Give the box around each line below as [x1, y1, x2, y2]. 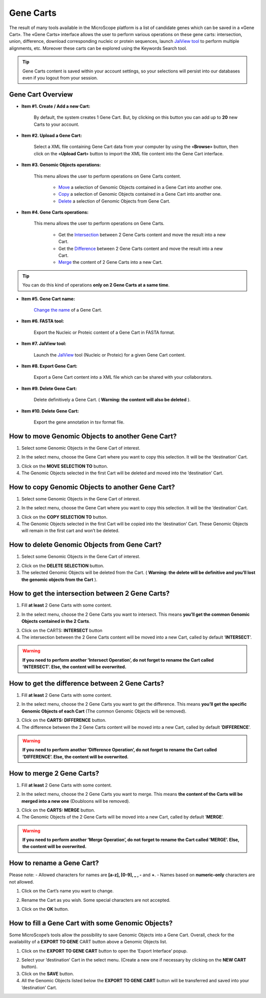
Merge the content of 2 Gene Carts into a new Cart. [58, 259, 163, 265]
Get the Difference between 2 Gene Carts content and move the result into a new [58, 246, 223, 251]
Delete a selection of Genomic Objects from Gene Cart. [58, 198, 170, 204]
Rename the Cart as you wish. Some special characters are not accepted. [21, 897, 171, 903]
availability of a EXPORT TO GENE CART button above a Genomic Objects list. [9, 939, 167, 945]
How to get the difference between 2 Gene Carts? [9, 679, 165, 687]
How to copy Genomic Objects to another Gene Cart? [9, 483, 175, 491]
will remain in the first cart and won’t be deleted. [21, 528, 120, 534]
